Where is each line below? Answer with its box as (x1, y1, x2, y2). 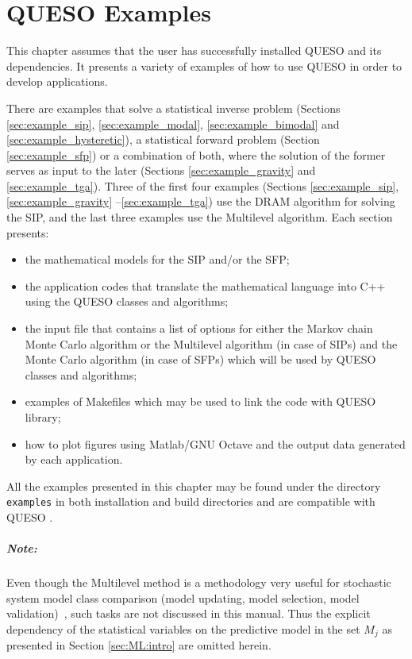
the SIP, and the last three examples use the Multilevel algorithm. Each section (6, 209, 393, 225)
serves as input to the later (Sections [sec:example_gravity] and (6, 162, 316, 179)
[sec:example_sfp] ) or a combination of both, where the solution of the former (6, 146, 386, 163)
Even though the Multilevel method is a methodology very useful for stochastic (6, 574, 391, 591)
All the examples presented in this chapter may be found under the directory (6, 477, 381, 494)
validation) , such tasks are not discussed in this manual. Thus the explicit (6, 605, 371, 622)
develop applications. (6, 73, 108, 90)
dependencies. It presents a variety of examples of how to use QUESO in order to (6, 57, 402, 74)
